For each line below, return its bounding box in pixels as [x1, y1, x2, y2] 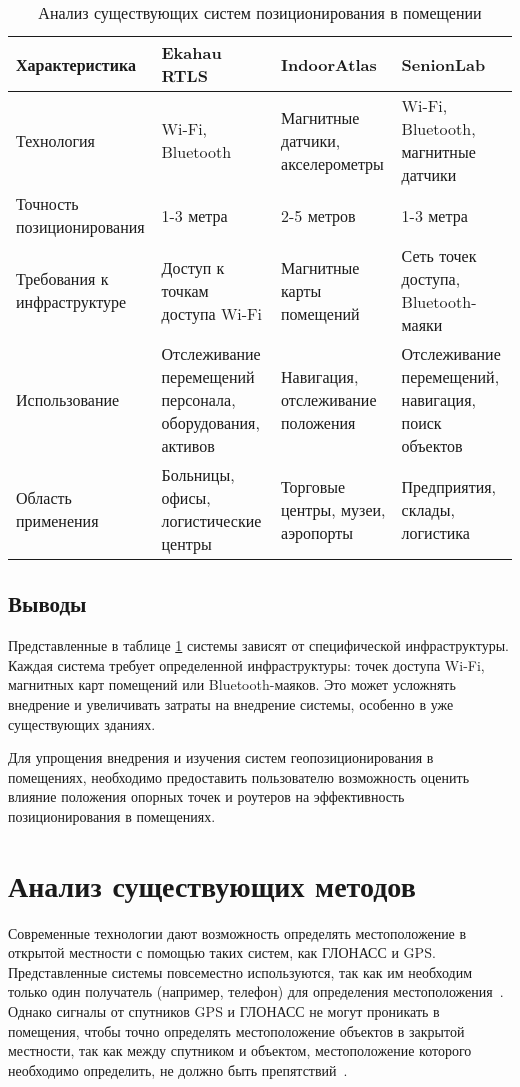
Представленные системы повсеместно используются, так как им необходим [8, 961, 473, 982]
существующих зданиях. [8, 713, 156, 734]
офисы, [161, 486, 211, 509]
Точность [16, 192, 79, 215]
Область [16, 486, 72, 509]
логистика [401, 520, 470, 544]
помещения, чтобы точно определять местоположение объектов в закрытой [8, 1020, 465, 1041]
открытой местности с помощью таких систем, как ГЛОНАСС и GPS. [8, 942, 436, 963]
